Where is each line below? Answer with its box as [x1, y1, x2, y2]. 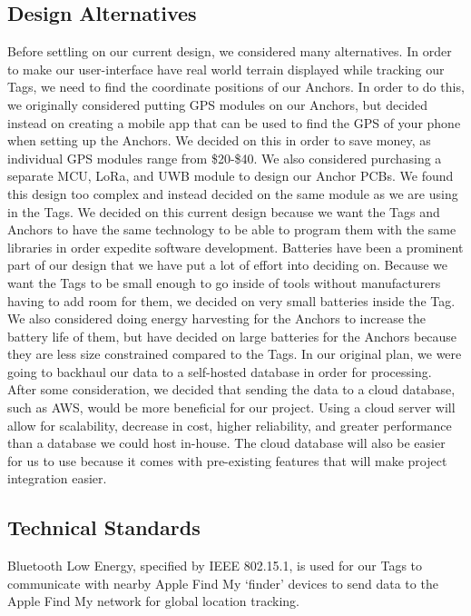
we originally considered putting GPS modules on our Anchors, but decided [7, 94, 428, 114]
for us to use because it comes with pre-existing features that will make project [7, 451, 447, 470]
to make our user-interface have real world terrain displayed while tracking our [7, 59, 445, 78]
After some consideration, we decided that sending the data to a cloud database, [7, 380, 456, 399]
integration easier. [7, 469, 107, 488]
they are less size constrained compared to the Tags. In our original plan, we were [7, 344, 462, 363]
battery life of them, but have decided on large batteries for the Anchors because [7, 326, 457, 345]
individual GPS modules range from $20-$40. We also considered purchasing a [7, 148, 442, 167]
